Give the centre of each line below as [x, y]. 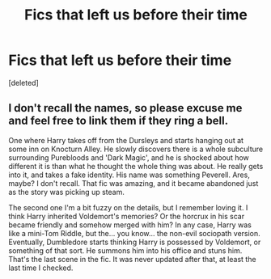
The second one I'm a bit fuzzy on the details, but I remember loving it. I [128, 207]
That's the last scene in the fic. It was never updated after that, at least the [132, 259]
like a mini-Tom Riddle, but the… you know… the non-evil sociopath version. [134, 233]
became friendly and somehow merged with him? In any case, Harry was [130, 225]
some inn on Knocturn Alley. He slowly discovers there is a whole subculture [136, 149]
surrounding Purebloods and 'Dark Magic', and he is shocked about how [129, 157]
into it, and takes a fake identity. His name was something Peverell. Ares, [129, 175]
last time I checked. [41, 268]
